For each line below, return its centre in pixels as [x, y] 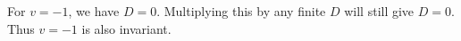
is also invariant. [126, 28]
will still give [379, 11]
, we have [94, 11]
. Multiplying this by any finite [241, 11]
